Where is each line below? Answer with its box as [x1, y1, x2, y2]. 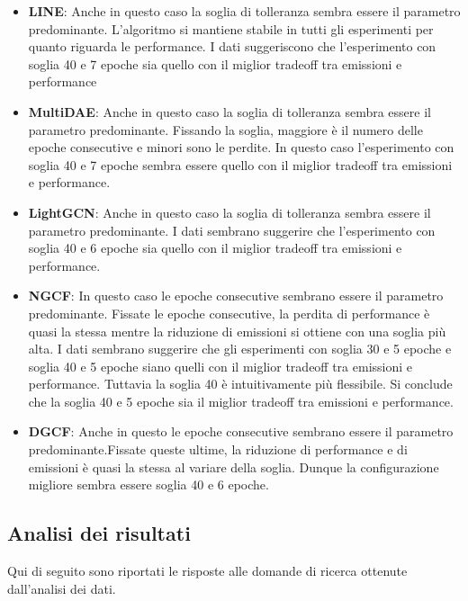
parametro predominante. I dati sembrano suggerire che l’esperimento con [28, 220, 436, 239]
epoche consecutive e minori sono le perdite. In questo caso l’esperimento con [28, 138, 454, 157]
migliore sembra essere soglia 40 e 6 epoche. [28, 475, 269, 494]
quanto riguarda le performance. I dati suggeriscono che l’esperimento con [28, 37, 436, 56]
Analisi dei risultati [7, 519, 191, 547]
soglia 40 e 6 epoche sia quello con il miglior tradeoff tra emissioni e [28, 238, 402, 257]
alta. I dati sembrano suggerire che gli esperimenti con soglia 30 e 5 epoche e [28, 339, 452, 358]
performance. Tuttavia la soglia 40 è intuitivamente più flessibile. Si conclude [28, 374, 453, 393]
